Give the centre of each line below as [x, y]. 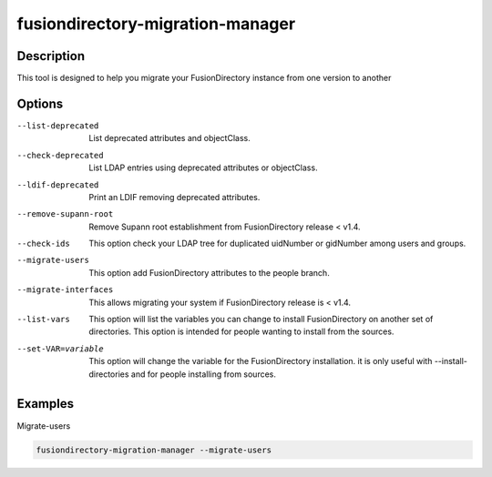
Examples [46, 404]
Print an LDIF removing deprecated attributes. [174, 197]
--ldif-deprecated [58, 185]
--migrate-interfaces [65, 290]
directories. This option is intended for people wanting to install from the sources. [241, 331]
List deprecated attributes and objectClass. [169, 138]
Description [51, 56]
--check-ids [43, 244]
